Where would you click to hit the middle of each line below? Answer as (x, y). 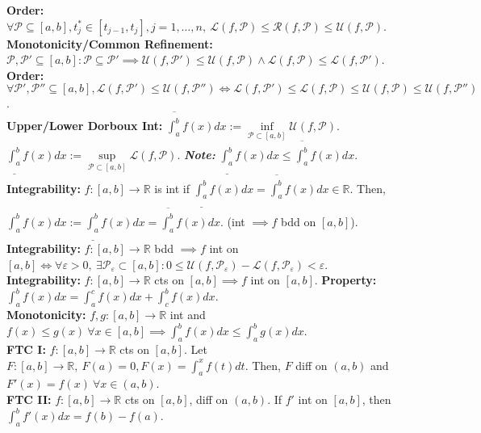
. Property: (345, 280)
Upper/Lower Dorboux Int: (85, 126)
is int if (172, 188)
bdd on (299, 221)
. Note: (196, 155)
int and (188, 315)
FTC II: (29, 399)
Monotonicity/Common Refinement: (110, 43)
